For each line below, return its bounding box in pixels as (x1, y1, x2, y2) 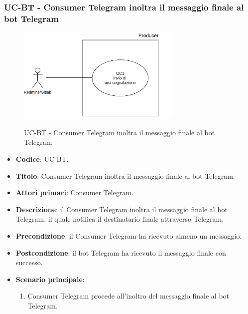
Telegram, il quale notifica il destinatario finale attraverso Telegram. (15, 214, 224, 224)
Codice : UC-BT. (15, 154, 69, 164)
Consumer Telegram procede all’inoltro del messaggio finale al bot (27, 291, 230, 301)
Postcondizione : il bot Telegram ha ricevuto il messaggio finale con (15, 247, 226, 258)
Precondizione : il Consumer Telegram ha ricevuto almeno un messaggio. (15, 231, 242, 241)
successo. (15, 257, 43, 268)
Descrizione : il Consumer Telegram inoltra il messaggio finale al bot (15, 204, 228, 214)
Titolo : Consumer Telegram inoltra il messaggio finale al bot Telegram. (15, 170, 235, 181)
